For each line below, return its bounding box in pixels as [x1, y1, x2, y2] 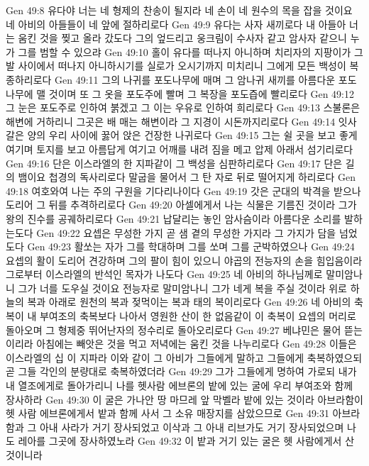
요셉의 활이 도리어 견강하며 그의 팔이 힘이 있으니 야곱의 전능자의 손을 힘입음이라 [6, 253, 363, 267]
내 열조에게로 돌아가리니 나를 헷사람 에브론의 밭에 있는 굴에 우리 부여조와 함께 [6, 378, 353, 393]
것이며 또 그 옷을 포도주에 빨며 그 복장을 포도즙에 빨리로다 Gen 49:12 [48, 86, 355, 101]
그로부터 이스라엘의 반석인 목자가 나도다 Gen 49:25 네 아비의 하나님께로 [6, 267, 323, 282]
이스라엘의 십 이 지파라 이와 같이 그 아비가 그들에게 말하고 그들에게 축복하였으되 [6, 350, 363, 365]
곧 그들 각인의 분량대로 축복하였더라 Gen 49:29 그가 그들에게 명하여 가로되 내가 [6, 364, 357, 379]
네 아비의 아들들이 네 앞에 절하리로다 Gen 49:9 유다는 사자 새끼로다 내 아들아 [6, 16, 346, 31]
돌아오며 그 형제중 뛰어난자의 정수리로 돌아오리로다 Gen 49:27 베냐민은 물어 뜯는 [6, 322, 363, 337]
